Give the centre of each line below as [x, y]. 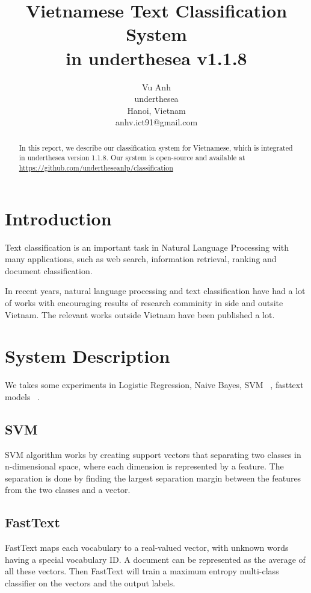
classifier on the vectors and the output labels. [90, 583]
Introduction [58, 218]
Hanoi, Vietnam [156, 110]
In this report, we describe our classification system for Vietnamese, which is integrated [156, 147]
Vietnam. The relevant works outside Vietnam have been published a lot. [140, 314]
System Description [88, 356]
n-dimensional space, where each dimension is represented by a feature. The [144, 466]
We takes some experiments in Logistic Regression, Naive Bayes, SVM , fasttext [154, 385]
